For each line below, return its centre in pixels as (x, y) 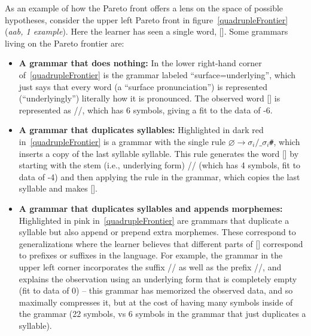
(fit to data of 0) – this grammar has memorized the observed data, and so (156, 290)
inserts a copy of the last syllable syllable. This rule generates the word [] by (159, 153)
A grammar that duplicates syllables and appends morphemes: (151, 208)
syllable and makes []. (58, 188)
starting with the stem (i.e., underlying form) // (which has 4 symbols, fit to (160, 165)
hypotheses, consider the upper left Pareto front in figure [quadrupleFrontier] (147, 19)
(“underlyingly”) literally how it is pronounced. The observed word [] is (150, 98)
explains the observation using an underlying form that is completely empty (158, 278)
